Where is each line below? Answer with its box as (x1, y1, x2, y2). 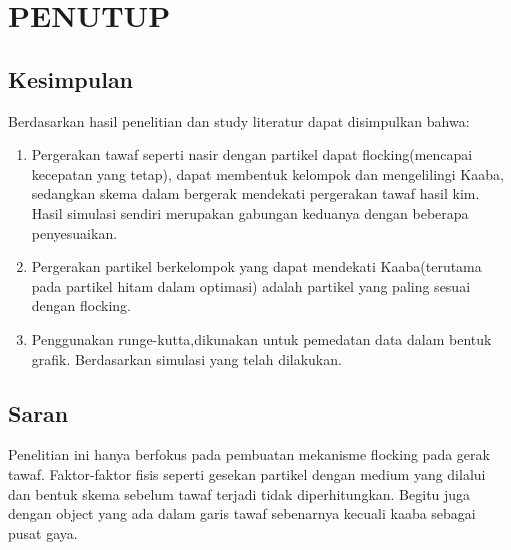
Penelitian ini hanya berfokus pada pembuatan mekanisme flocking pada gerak (8, 444, 490, 465)
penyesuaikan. (31, 222, 118, 243)
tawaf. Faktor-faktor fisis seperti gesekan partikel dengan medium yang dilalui (8, 463, 486, 484)
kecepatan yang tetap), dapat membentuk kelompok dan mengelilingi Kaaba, (31, 163, 504, 184)
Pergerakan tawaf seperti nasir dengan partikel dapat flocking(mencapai (31, 144, 473, 165)
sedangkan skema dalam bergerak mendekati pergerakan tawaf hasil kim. (31, 183, 480, 204)
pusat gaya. (8, 522, 78, 543)
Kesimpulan (8, 63, 134, 94)
